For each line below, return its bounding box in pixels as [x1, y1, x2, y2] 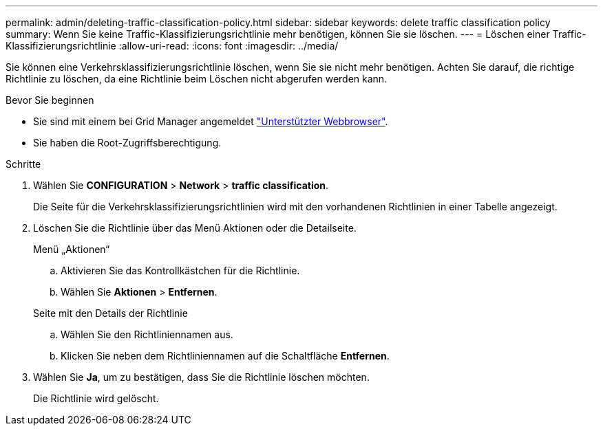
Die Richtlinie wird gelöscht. [33, 393, 159, 404]
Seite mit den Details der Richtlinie [33, 307, 188, 319]
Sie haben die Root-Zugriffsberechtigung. [33, 137, 222, 148]
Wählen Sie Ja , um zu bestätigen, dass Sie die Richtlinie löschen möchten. [33, 371, 370, 383]
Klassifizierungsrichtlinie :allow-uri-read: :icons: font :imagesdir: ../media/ [6, 40, 339, 52]
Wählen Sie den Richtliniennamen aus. [61, 329, 233, 340]
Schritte [6, 158, 41, 170]
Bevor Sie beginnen [6, 94, 94, 106]
